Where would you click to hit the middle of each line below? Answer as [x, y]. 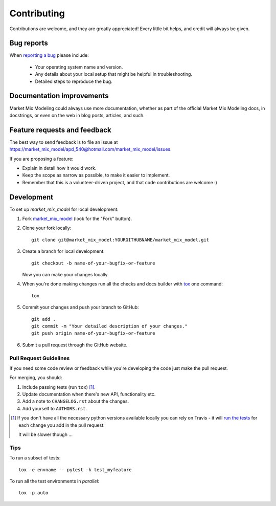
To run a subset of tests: [35, 458]
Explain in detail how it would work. [59, 168]
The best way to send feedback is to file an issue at [64, 142]
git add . [43, 319]
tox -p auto [33, 493]
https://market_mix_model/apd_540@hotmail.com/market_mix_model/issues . [91, 149]
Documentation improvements [59, 96]
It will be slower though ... [45, 434]
